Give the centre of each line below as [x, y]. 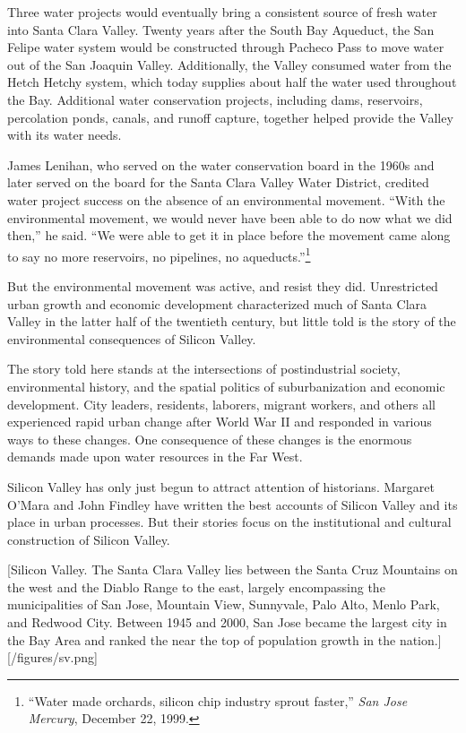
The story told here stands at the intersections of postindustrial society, [204, 369]
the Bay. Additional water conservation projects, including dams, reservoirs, [215, 99]
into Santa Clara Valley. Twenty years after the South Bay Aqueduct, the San [221, 29]
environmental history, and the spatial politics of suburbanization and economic [226, 386]
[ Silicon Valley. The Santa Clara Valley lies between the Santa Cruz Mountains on [233, 569]
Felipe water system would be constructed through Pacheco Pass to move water [226, 47]
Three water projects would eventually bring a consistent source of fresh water [222, 12]
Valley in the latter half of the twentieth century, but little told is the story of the [232, 321]
